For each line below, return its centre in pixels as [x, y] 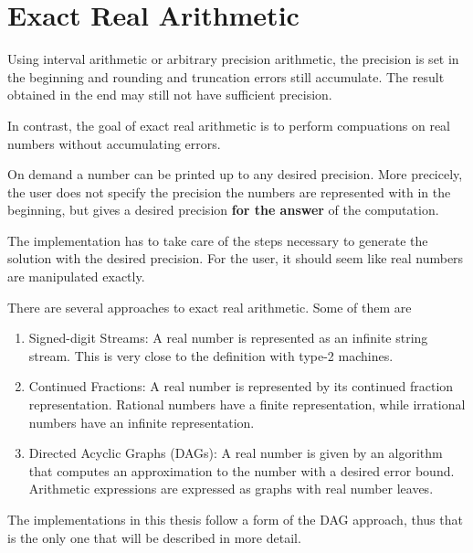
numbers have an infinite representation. [142, 422]
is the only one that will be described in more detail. [154, 537]
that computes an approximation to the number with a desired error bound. [242, 470]
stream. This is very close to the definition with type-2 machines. [211, 355]
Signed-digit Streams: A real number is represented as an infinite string [228, 338]
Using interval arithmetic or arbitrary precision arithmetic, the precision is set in [233, 59]
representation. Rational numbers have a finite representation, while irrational [247, 404]
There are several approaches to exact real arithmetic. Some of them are [210, 307]
